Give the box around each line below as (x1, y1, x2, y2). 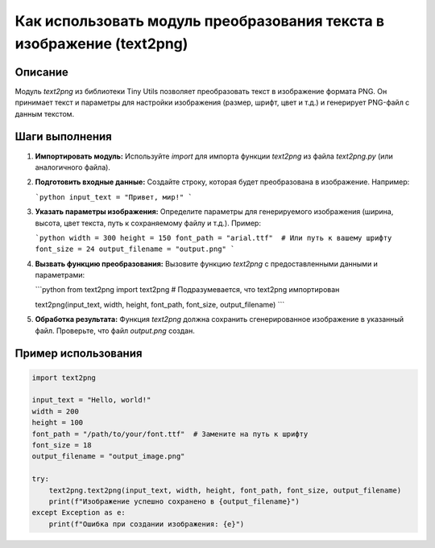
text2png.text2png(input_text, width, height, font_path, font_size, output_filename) (48, 485, 402, 495)
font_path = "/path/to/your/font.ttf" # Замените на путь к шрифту (31, 429, 309, 439)
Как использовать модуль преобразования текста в (14, 12, 385, 30)
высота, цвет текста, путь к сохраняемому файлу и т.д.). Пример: (35, 218, 262, 228)
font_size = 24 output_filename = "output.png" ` (35, 245, 235, 253)
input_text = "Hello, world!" (31, 395, 151, 405)
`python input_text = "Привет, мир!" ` (35, 192, 193, 201)
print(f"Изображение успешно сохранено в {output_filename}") (48, 496, 300, 506)
